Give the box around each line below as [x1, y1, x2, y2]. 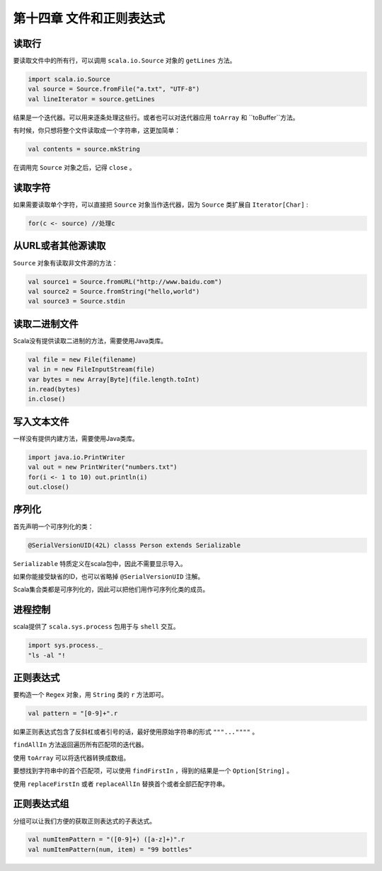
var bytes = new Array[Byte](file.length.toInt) [28, 375, 200, 383]
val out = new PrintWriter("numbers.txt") [28, 463, 178, 471]
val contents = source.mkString [28, 145, 141, 154]
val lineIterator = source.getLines [28, 95, 156, 103]
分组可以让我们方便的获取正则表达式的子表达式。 [13, 817, 156, 825]
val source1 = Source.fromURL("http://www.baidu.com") [28, 277, 222, 286]
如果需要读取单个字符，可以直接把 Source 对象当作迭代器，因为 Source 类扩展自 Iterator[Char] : [13, 200, 308, 209]
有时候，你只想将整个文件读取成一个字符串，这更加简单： [13, 126, 180, 134]
